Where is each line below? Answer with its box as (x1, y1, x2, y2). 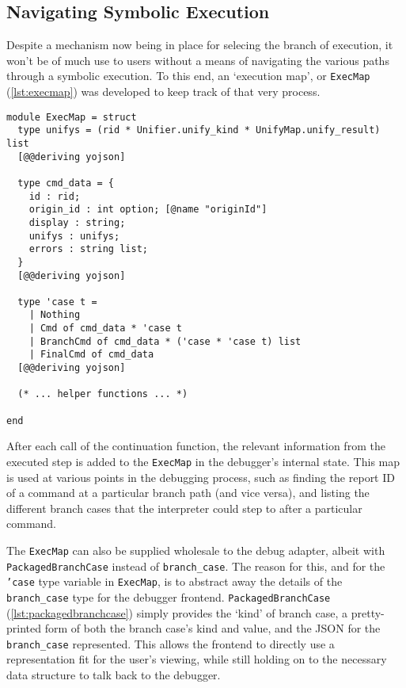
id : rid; (28, 190, 81, 202)
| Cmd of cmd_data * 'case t (28, 323, 182, 334)
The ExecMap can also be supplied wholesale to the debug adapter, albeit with (6, 542, 385, 559)
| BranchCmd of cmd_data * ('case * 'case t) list (28, 335, 302, 347)
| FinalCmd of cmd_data (28, 349, 154, 361)
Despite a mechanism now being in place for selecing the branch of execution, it (6, 36, 393, 53)
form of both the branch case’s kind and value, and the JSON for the (44, 620, 381, 636)
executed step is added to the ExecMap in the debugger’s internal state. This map (6, 453, 400, 469)
